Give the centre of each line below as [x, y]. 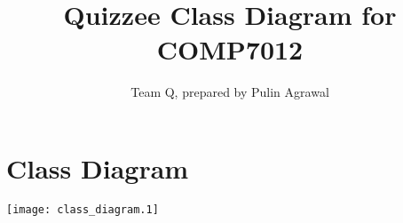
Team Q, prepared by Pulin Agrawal [230, 92]
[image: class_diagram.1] [83, 209]
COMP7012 [230, 49]
